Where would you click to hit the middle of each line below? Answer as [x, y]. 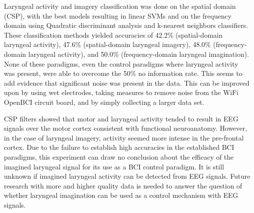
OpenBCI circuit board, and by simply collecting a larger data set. [104, 102]
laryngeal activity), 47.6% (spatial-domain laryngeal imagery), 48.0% [107, 44]
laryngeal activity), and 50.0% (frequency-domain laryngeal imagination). [139, 54]
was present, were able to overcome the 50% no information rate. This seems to [123, 73]
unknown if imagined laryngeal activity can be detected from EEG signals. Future [127, 176]
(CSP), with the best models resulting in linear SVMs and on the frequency [118, 15]
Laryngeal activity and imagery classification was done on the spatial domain [120, 6]
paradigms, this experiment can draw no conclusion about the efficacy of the [119, 156]
